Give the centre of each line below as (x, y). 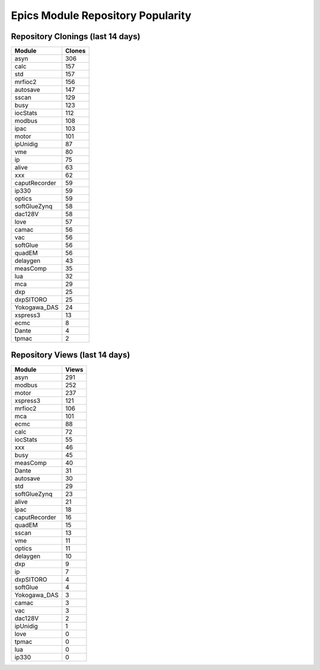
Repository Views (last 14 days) (71, 355)
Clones (76, 51)
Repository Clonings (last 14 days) (76, 36)
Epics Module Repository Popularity (101, 15)
